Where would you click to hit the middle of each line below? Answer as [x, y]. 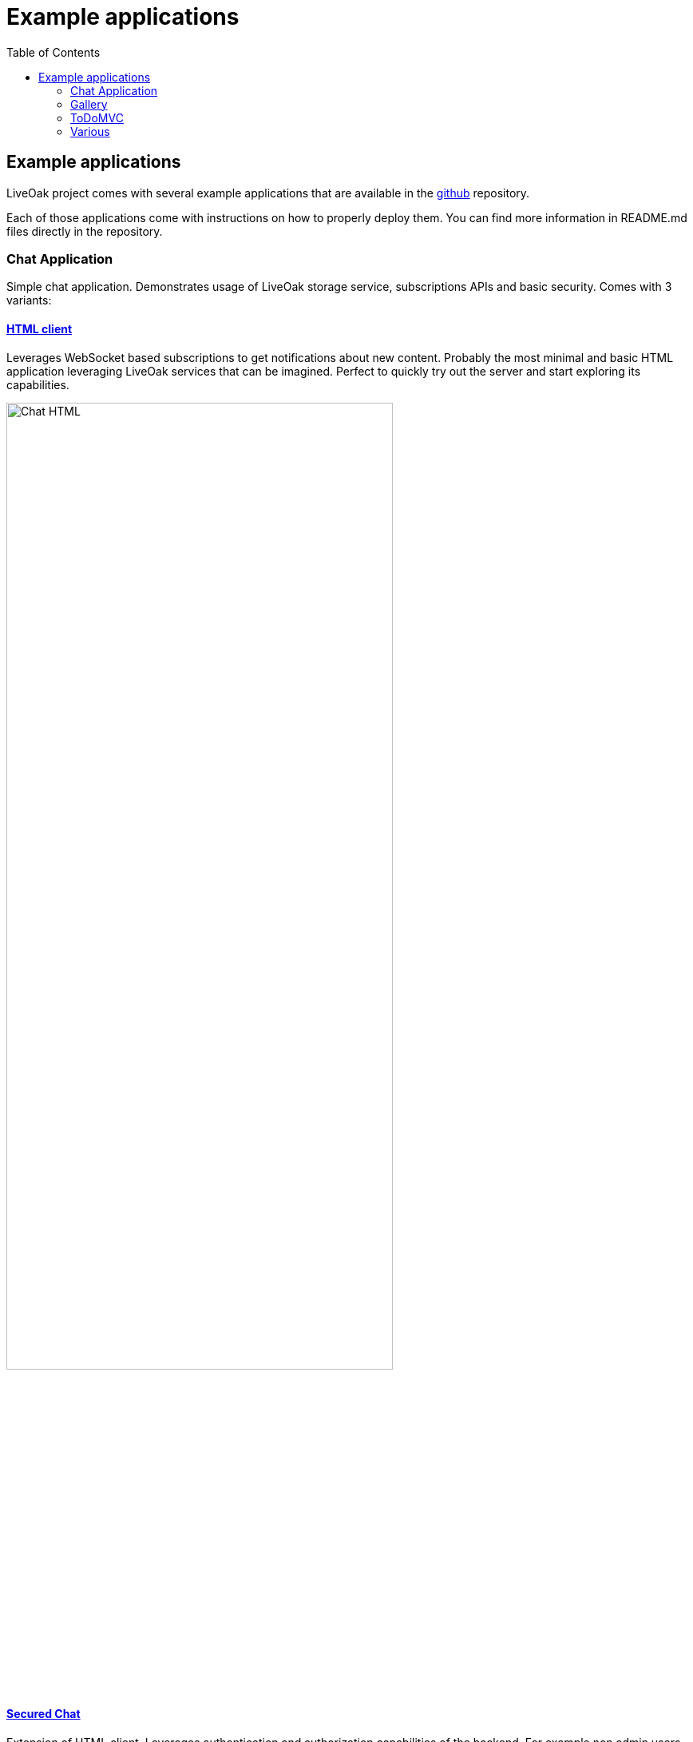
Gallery [89, 104]
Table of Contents [53, 52]
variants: [29, 300]
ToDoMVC [97, 117]
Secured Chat [44, 1714]
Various [90, 131]
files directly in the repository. [85, 231]
